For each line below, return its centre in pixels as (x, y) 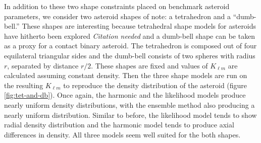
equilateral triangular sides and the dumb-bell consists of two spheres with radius (130, 55)
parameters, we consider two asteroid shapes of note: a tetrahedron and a (117, 16)
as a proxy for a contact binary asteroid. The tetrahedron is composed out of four (130, 46)
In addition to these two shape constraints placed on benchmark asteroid (117, 6)
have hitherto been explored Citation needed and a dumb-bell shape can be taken (130, 35)
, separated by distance (43, 65)
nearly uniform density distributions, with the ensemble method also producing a (129, 104)
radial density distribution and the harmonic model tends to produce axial (119, 125)
